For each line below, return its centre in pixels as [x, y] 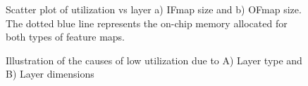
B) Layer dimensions [50, 74]
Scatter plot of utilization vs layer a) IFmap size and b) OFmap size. [154, 9]
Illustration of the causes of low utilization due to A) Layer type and [154, 60]
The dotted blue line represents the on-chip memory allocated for [147, 23]
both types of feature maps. [65, 37]
